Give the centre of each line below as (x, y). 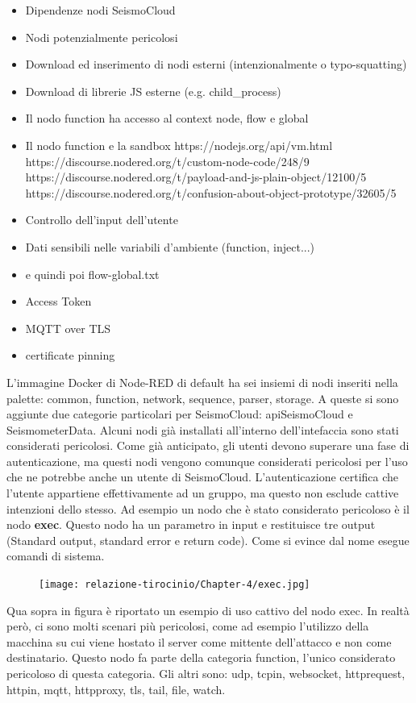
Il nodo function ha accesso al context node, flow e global (167, 118)
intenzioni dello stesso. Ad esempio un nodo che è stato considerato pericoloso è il (208, 508)
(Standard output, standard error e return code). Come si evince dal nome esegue (208, 540)
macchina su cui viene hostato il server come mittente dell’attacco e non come (199, 641)
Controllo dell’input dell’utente (102, 220)
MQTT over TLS (68, 328)
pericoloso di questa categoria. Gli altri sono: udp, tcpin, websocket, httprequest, (206, 674)
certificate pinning (70, 355)
